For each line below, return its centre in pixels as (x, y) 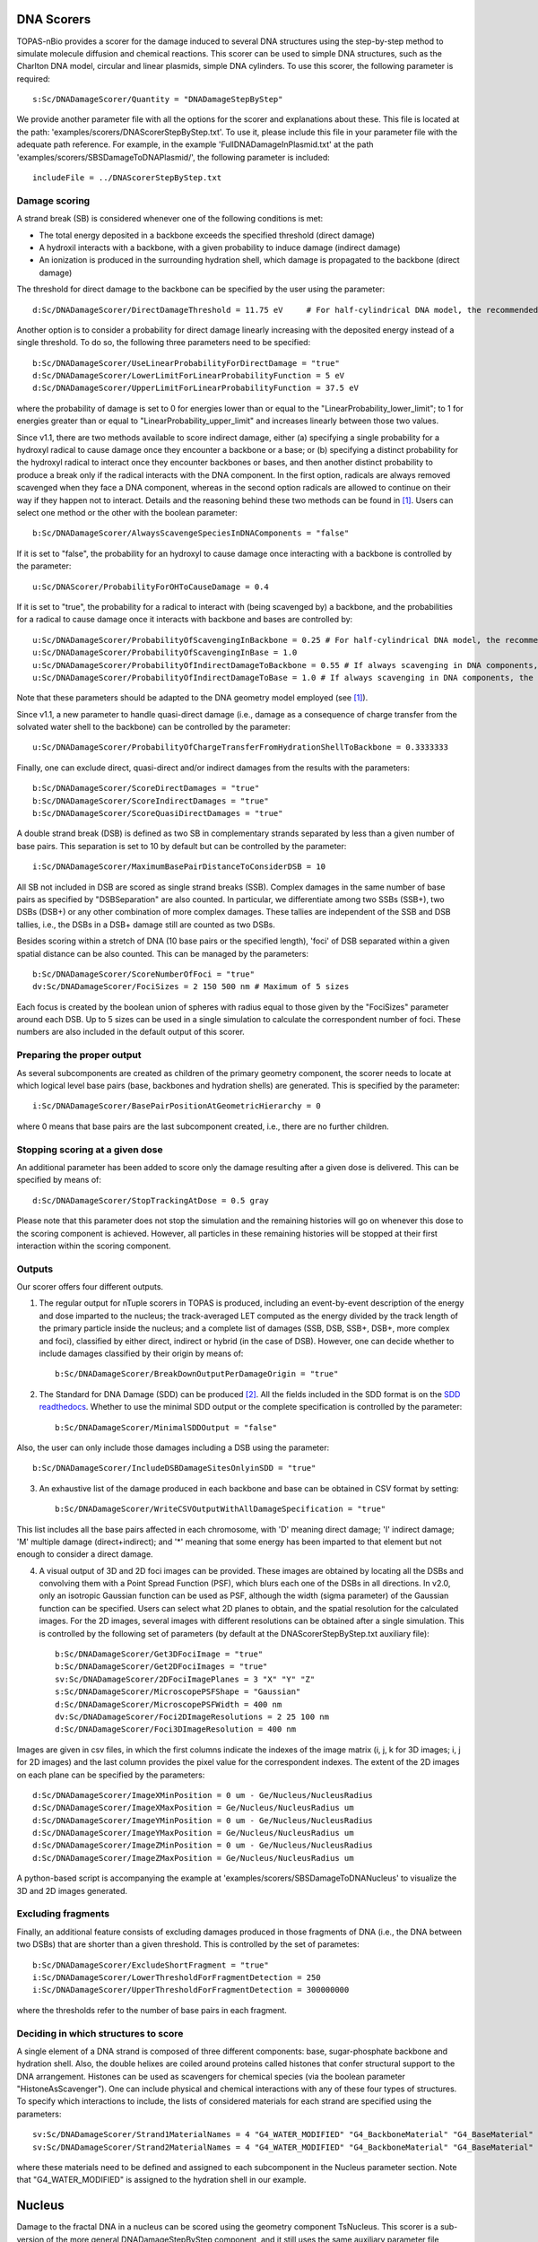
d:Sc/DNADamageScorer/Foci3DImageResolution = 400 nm (175, 1729)
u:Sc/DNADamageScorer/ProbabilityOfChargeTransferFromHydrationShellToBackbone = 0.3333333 (240, 747)
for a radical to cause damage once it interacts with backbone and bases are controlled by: (185, 620)
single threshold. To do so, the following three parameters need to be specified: (164, 343)
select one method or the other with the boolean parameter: (127, 512)
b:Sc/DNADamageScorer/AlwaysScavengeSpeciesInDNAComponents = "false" (191, 533)
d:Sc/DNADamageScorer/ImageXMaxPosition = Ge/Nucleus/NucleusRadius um (193, 1808)
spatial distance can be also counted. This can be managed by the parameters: (163, 953)
